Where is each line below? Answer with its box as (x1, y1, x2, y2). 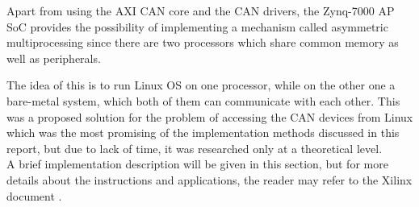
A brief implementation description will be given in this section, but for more (6, 155, 388, 172)
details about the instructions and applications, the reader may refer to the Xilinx (6, 171, 413, 188)
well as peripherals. (6, 49, 101, 66)
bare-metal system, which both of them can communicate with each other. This (6, 92, 400, 109)
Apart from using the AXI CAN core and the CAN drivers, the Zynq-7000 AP (6, 2, 395, 19)
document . (6, 187, 62, 204)
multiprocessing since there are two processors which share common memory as (6, 34, 399, 51)
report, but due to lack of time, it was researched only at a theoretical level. (6, 139, 383, 156)
